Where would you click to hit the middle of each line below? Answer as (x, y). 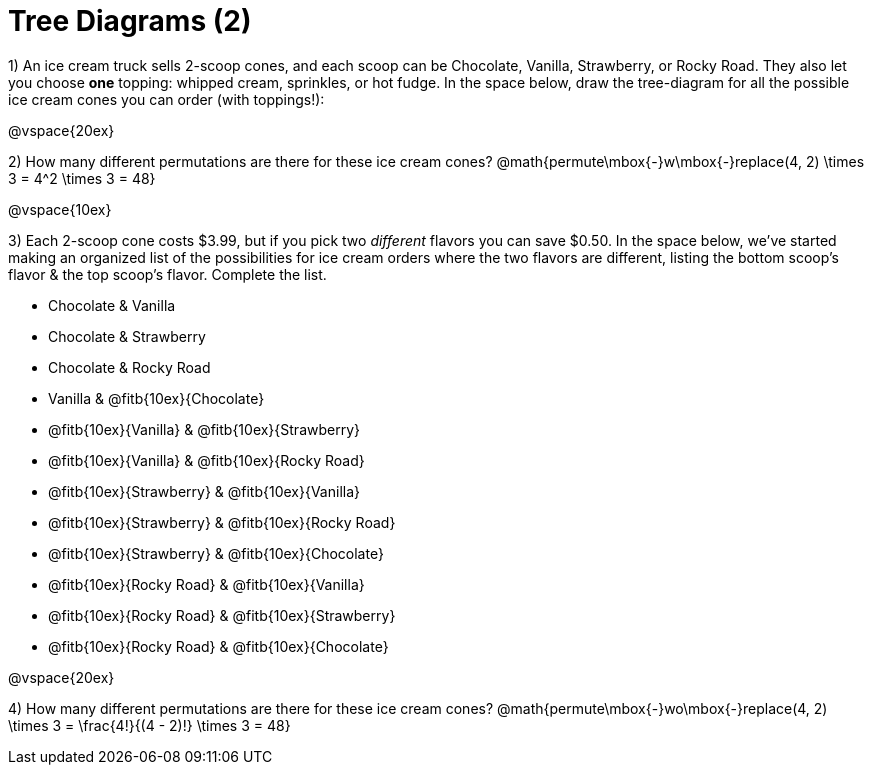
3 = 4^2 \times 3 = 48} (82, 178)
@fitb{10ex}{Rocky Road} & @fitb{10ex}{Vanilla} (206, 584)
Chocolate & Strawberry (127, 336)
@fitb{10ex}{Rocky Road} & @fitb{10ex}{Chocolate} (218, 646)
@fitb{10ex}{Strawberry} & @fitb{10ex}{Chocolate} (216, 553)
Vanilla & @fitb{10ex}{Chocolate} (156, 398)
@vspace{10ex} (60, 209)
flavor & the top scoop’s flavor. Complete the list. (167, 274)
